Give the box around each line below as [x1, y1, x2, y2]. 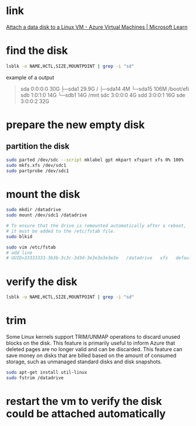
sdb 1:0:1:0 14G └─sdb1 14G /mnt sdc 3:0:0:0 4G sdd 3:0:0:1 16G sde [20, 91, 185, 98]
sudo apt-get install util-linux [6, 370, 87, 376]
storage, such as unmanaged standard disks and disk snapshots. [6, 358, 162, 365]
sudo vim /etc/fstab [6, 244, 57, 250]
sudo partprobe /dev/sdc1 [6, 168, 69, 174]
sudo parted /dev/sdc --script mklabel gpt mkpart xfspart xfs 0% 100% [6, 157, 184, 163]
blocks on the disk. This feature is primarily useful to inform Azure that [6, 339, 176, 346]
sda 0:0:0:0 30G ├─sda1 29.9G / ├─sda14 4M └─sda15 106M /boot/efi [20, 85, 190, 92]
